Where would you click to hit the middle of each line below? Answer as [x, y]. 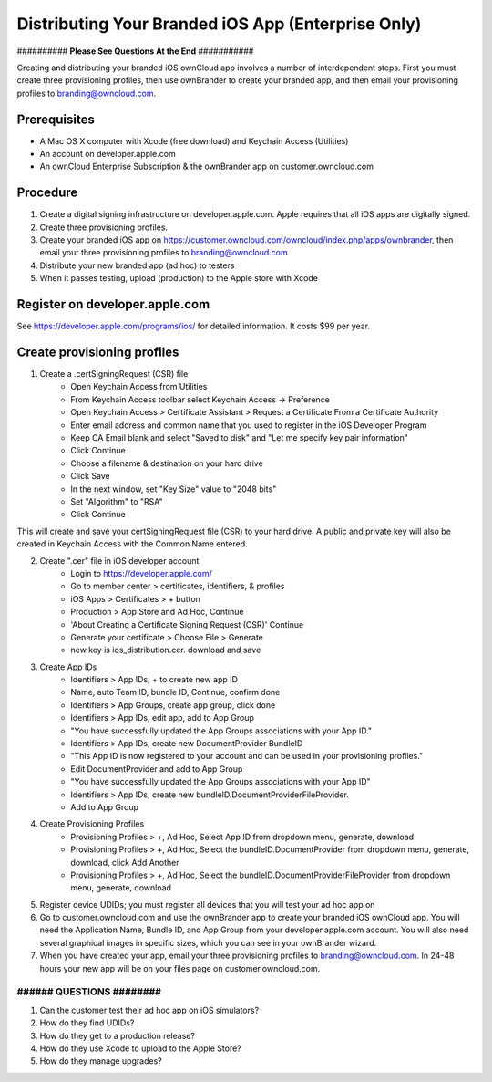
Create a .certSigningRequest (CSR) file [114, 374]
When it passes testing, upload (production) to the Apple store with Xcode [179, 278]
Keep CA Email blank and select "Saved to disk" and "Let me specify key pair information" [240, 438]
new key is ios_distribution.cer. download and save [166, 650]
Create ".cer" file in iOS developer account [119, 560]
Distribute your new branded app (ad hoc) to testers [137, 265]
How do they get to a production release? [118, 1035]
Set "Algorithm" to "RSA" [117, 501]
